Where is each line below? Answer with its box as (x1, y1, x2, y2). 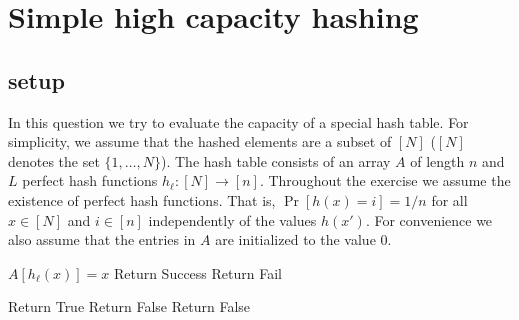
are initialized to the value (215, 229, 376, 250)
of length (410, 150, 465, 171)
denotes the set (8, 150, 100, 171)
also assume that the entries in (8, 229, 196, 250)
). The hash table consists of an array (161, 150, 391, 171)
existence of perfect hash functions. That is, (8, 189, 276, 210)
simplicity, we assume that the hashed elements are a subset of (8, 131, 392, 152)
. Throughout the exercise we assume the (259, 170, 511, 191)
